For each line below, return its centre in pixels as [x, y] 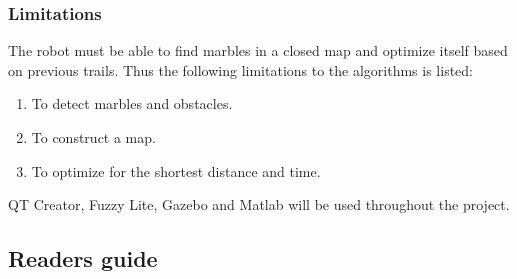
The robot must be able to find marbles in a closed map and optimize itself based [258, 50]
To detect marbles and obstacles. [132, 103]
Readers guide [83, 258]
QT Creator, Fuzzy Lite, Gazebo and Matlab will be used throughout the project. [259, 204]
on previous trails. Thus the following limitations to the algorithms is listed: [241, 69]
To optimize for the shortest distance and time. [176, 170]
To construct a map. [93, 137]
